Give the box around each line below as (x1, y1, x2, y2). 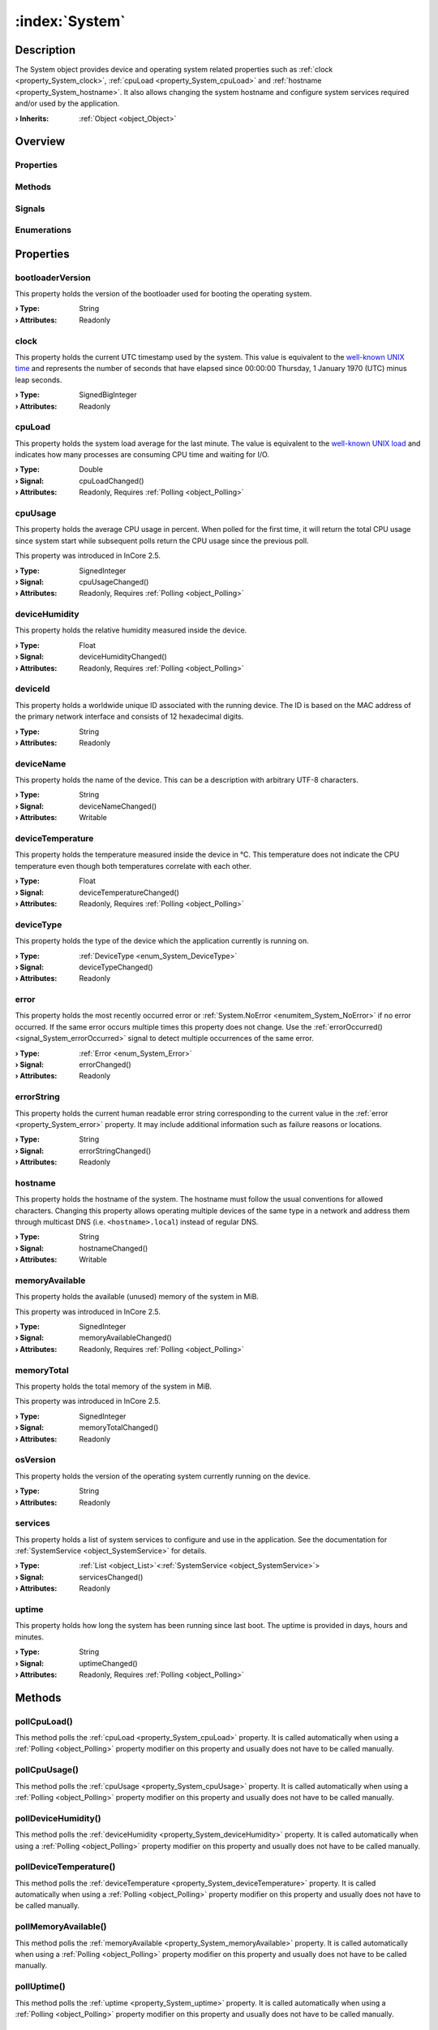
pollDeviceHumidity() (15, 1812, 101, 1824)
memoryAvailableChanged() (79, 1332, 172, 1343)
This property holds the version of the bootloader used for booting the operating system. (15, 289, 312, 299)
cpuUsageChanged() (79, 577, 149, 586)
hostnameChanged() (79, 1243, 148, 1253)
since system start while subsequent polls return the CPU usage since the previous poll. (15, 536, 309, 546)
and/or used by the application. (15, 98, 120, 109)
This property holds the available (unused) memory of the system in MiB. (15, 1292, 260, 1302)
